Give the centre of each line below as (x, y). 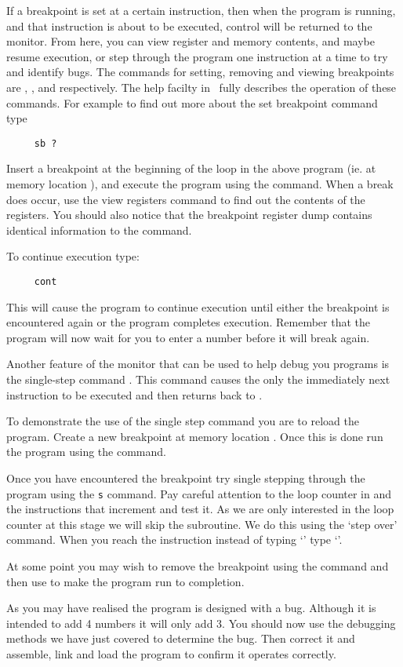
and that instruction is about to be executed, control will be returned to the (189, 26)
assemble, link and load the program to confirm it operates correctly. (171, 653)
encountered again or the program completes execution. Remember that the (188, 322)
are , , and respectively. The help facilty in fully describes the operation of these (201, 87)
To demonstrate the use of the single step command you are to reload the (183, 421)
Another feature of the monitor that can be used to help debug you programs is (198, 364)
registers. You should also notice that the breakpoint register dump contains (189, 215)
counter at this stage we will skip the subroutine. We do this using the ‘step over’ (202, 524)
